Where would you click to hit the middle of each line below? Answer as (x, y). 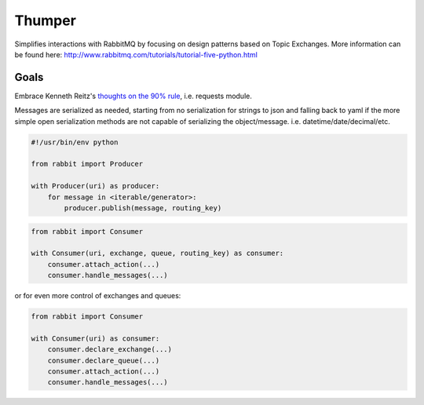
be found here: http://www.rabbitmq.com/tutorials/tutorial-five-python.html (136, 54)
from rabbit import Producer (87, 164)
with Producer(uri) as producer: (95, 186)
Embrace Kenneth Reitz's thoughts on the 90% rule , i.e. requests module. (133, 96)
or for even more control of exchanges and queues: (98, 296)
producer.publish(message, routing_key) (143, 208)
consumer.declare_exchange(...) (110, 350)
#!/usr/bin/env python (75, 142)
